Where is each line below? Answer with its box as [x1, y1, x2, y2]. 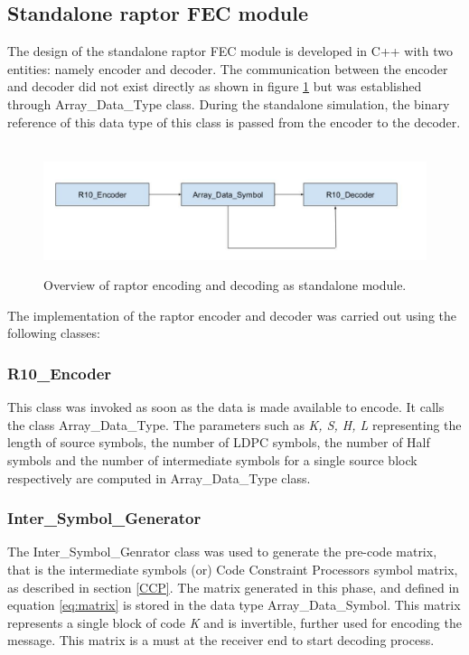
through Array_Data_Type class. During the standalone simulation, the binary [7, 94, 450, 113]
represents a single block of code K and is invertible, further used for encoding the [7, 613, 462, 632]
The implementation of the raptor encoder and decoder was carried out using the [7, 305, 456, 324]
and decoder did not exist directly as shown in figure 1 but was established [7, 77, 422, 96]
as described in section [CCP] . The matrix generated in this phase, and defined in [7, 577, 460, 596]
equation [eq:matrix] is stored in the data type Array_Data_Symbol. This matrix [7, 595, 461, 614]
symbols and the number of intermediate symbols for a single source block [7, 451, 417, 470]
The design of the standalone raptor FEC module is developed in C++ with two [7, 42, 454, 61]
